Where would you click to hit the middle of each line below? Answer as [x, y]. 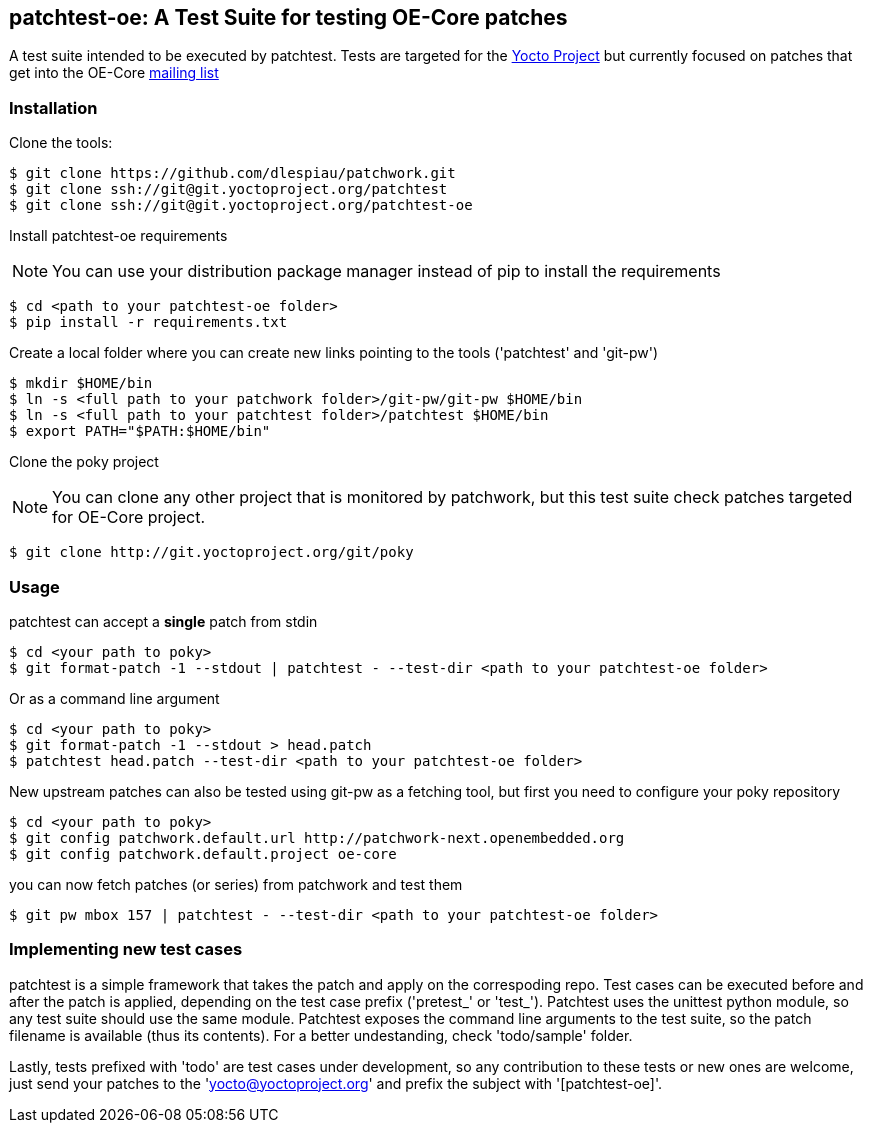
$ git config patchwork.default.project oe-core [203, 853]
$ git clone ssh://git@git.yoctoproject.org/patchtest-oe [241, 205]
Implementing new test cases [126, 949]
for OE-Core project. [129, 517]
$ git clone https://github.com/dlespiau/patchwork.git [232, 173]
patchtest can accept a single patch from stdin [163, 621]
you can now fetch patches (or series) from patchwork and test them [236, 884]
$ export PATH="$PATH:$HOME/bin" [140, 431]
